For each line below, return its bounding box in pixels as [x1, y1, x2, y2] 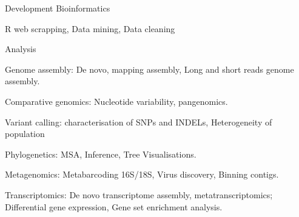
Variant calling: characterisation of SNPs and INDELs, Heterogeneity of [5, 115, 272, 128]
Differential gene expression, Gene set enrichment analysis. [5, 200, 223, 213]
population [5, 127, 45, 140]
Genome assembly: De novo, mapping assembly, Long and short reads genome [5, 62, 294, 75]
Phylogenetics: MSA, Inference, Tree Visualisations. [5, 147, 197, 160]
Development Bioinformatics [5, 2, 110, 14]
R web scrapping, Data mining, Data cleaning [5, 22, 175, 35]
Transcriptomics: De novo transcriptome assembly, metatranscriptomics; [5, 188, 273, 201]
